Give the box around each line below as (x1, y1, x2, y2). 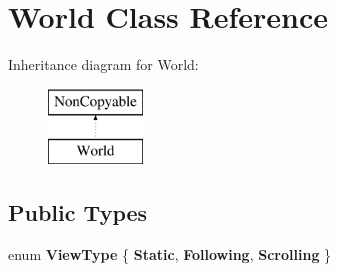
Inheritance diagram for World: (8, 54, 199, 75)
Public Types (8, 197, 148, 228)
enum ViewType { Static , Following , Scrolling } (8, 244, 332, 265)
